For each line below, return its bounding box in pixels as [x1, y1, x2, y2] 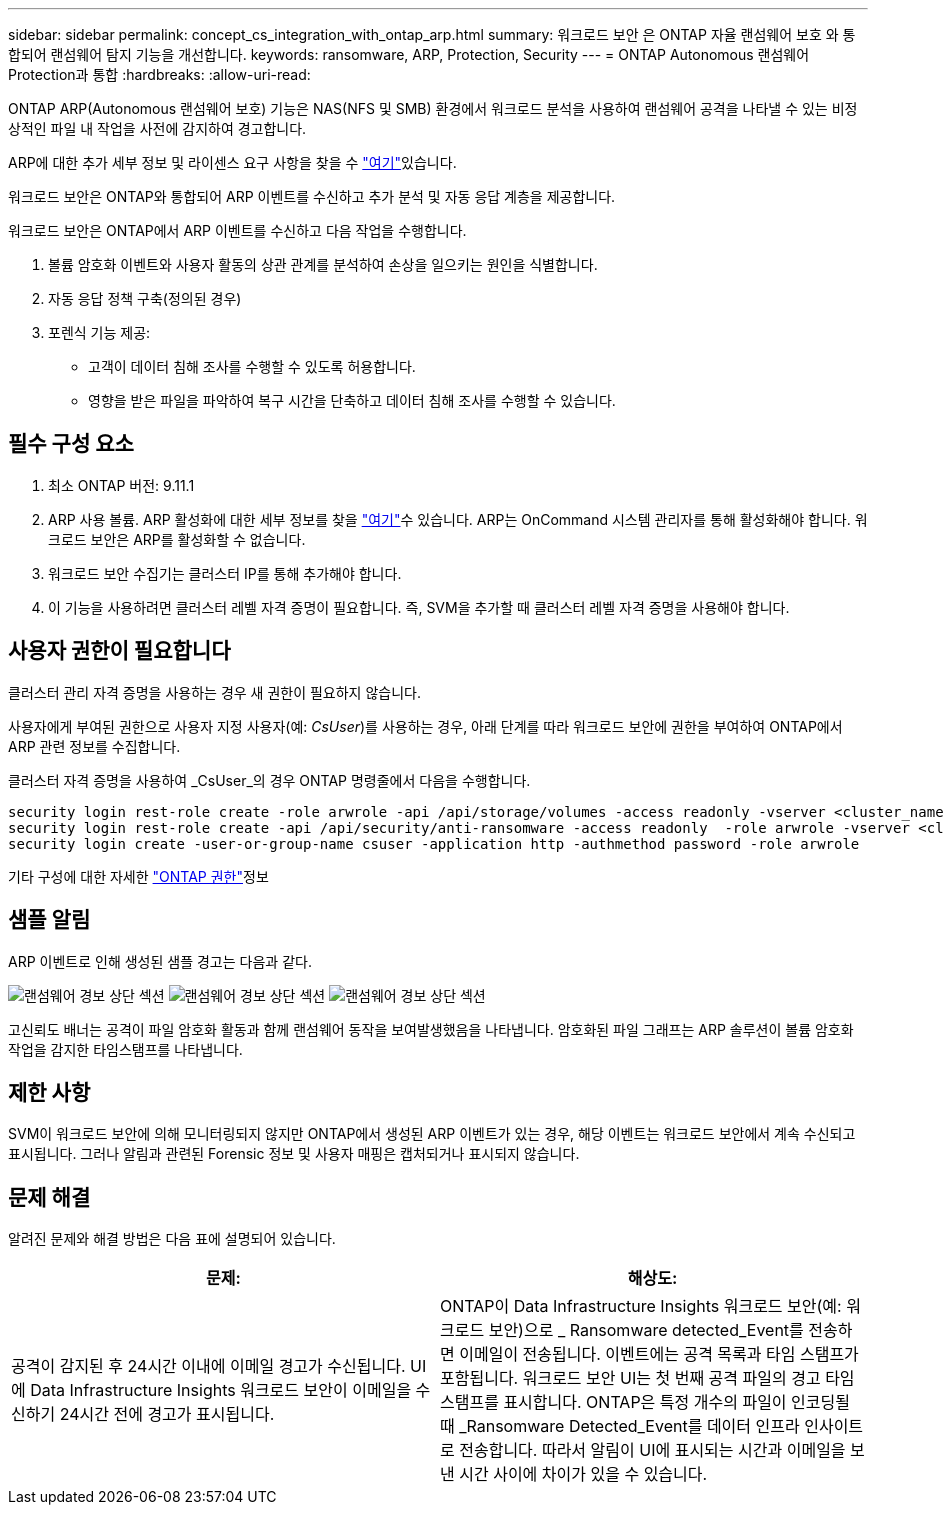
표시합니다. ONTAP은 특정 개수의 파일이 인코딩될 [503, 1392, 850, 1413]
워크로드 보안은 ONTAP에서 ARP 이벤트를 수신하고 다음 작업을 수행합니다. [8, 222, 467, 239]
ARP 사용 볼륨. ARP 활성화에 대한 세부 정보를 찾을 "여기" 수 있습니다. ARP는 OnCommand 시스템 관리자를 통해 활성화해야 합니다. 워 [48, 510, 868, 528]
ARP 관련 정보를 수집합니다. [8, 737, 181, 755]
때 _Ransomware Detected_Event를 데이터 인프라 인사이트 [440, 1416, 864, 1437]
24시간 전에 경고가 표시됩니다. [59, 1404, 275, 1425]
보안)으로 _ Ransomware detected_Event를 [488, 1320, 804, 1341]
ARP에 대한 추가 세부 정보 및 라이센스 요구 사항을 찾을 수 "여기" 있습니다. [8, 154, 457, 171]
